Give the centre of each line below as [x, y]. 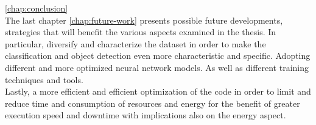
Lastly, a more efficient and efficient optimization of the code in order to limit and [158, 91]
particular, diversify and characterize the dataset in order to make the [135, 43]
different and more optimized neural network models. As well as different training [157, 67]
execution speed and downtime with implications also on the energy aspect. [146, 115]
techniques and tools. [44, 79]
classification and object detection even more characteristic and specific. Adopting [158, 56]
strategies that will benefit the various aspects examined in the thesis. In [141, 32]
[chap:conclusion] [37, 8]
